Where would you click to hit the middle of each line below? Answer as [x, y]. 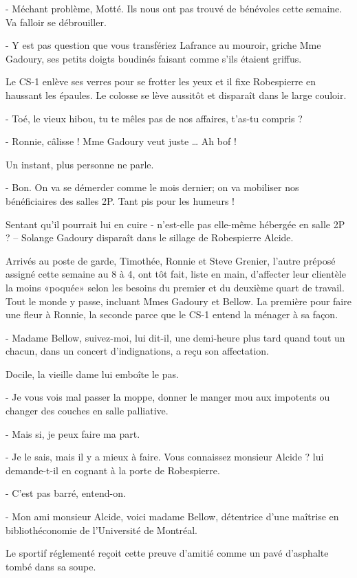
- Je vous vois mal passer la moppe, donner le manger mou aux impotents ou [168, 397]
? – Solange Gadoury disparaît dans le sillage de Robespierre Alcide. [150, 237]
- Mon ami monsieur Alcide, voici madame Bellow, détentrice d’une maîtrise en [172, 516]
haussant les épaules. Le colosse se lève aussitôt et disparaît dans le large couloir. [176, 95]
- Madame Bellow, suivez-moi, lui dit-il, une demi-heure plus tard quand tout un [175, 337]
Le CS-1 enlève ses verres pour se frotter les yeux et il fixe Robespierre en [161, 81]
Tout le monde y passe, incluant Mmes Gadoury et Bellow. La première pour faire [178, 301]
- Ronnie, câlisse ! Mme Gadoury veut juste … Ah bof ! [121, 141]
